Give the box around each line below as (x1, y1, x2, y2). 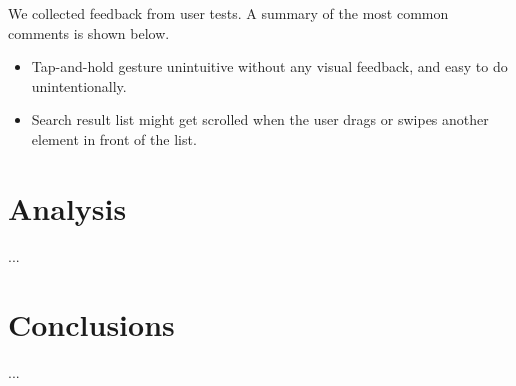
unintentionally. (31, 75, 127, 96)
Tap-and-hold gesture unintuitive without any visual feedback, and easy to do (31, 56, 508, 77)
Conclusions (8, 304, 175, 345)
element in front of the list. (31, 128, 197, 149)
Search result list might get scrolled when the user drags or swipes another (31, 109, 489, 130)
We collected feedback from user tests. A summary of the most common (8, 3, 449, 23)
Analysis (8, 187, 127, 228)
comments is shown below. (8, 22, 170, 43)
